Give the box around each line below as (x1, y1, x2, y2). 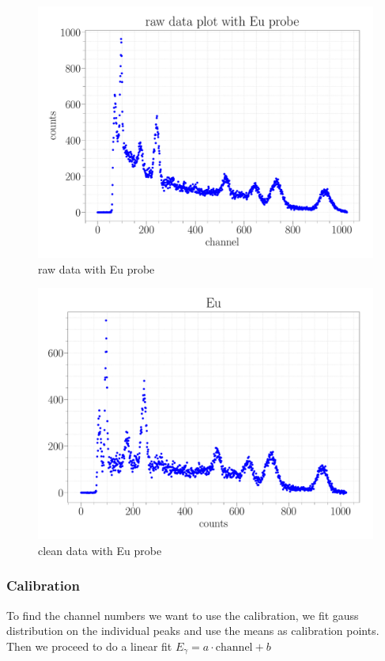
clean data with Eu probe (38, 542, 162, 558)
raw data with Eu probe (38, 260, 155, 277)
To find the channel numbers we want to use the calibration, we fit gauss (6, 606, 359, 623)
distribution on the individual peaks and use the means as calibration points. (6, 622, 379, 639)
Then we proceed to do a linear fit (6, 637, 172, 654)
